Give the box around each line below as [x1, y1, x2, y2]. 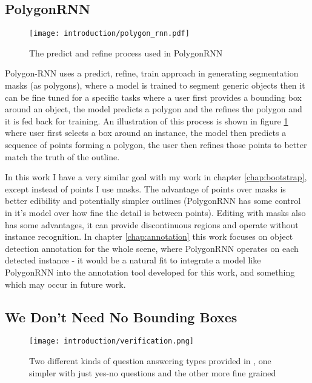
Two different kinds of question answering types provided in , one [29, 354, 271, 367]
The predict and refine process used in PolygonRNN [29, 46, 223, 59]
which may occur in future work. [5, 277, 126, 290]
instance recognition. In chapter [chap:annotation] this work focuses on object [5, 230, 293, 243]
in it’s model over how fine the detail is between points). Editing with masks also [5, 206, 306, 219]
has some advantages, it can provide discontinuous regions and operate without [5, 218, 299, 231]
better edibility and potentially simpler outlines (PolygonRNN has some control [5, 194, 301, 207]
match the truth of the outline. [5, 150, 120, 163]
